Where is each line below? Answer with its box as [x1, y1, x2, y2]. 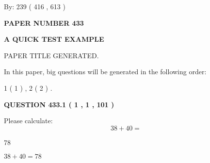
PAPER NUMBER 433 [4, 17, 84, 28]
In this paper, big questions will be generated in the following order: [4, 66, 207, 77]
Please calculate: [4, 115, 53, 126]
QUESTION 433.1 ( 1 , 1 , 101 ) [4, 99, 114, 109]
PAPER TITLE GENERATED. [4, 50, 99, 60]
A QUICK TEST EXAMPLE [4, 34, 104, 44]
